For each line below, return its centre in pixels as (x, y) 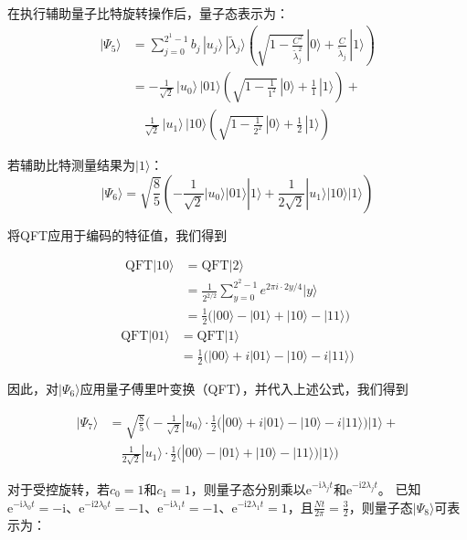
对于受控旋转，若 (58, 488)
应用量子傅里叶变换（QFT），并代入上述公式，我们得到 (244, 389)
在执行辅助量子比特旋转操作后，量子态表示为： (148, 13)
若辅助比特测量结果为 (71, 165)
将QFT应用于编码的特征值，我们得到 (117, 234)
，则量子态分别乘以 (248, 488)
